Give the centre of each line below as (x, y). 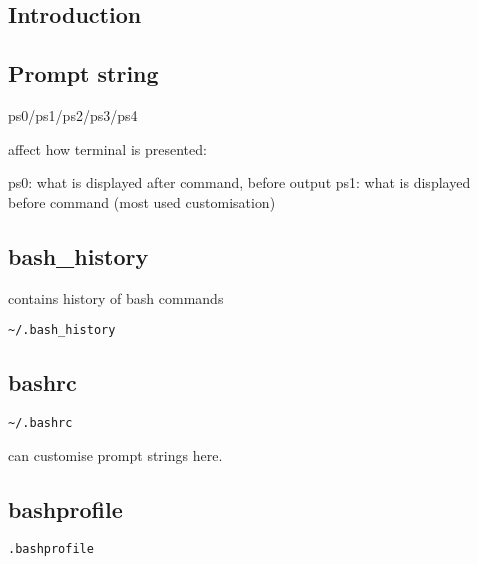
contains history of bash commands (116, 297)
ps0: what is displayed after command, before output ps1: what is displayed (239, 182)
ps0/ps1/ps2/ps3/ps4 (73, 114)
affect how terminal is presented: (107, 148)
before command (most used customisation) (142, 201)
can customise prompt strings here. (115, 454)
